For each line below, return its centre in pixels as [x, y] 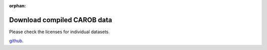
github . [16, 41]
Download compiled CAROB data [61, 20]
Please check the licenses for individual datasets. [59, 32]
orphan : [18, 6]
